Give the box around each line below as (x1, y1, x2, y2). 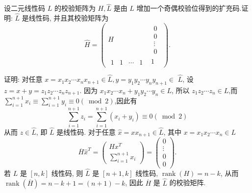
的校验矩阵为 (54, 3, 96, 13)
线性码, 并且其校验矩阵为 (28, 13, 109, 23)
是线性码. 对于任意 (56, 126, 116, 137)
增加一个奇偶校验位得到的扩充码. (136, 3, 242, 13)
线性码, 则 (51, 168, 83, 178)
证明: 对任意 (4, 74, 43, 84)
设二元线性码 (4, 3, 45, 13)
